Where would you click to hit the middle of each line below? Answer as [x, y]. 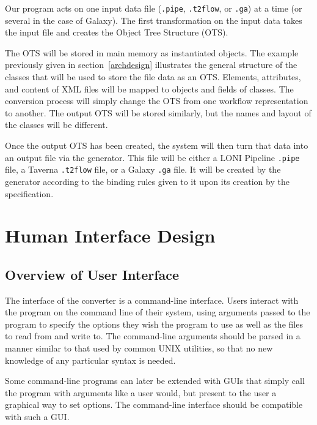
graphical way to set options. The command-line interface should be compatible [154, 404]
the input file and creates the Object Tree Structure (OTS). [117, 32]
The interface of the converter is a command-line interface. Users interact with [152, 300]
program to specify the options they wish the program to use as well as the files [154, 324]
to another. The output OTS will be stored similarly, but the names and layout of [158, 112]
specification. [29, 193]
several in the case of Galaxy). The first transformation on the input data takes [154, 20]
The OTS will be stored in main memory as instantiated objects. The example [152, 52]
